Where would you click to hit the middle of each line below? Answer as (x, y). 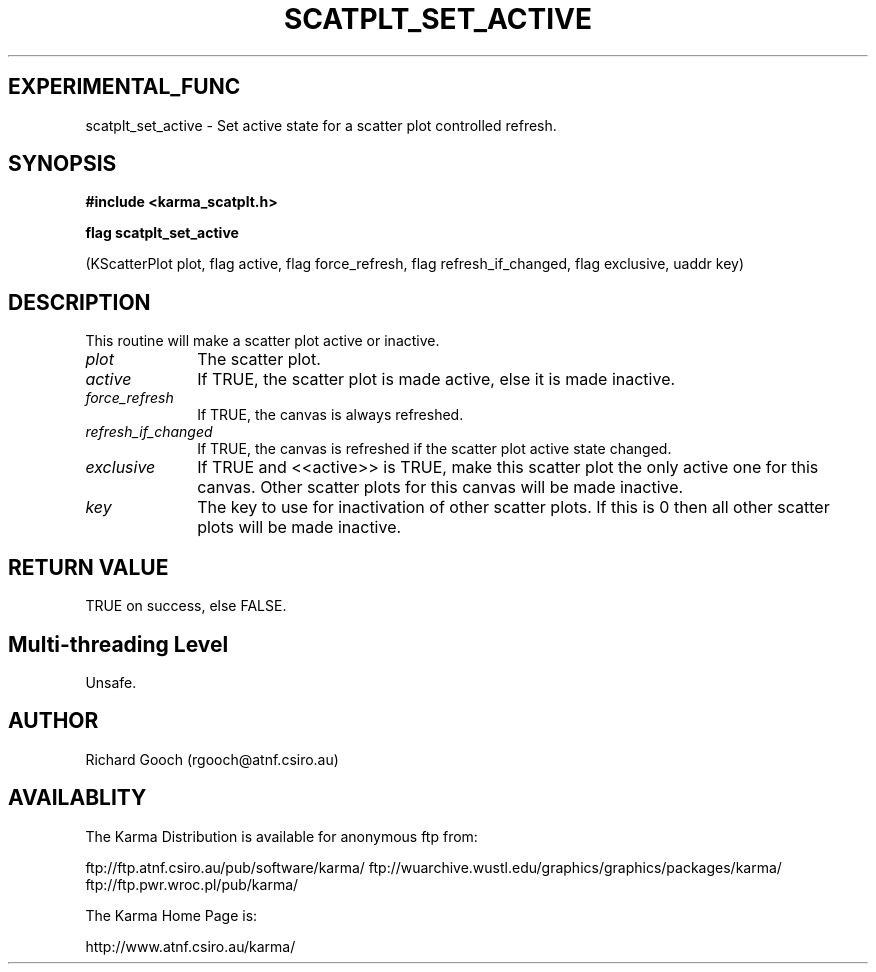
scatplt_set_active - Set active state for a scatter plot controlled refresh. (321, 125)
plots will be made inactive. (299, 527)
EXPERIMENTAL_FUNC (124, 87)
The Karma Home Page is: (171, 915)
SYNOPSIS (62, 164)
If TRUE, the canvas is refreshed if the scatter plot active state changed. (434, 449)
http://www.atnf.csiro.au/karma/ (190, 946)
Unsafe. (111, 682)
